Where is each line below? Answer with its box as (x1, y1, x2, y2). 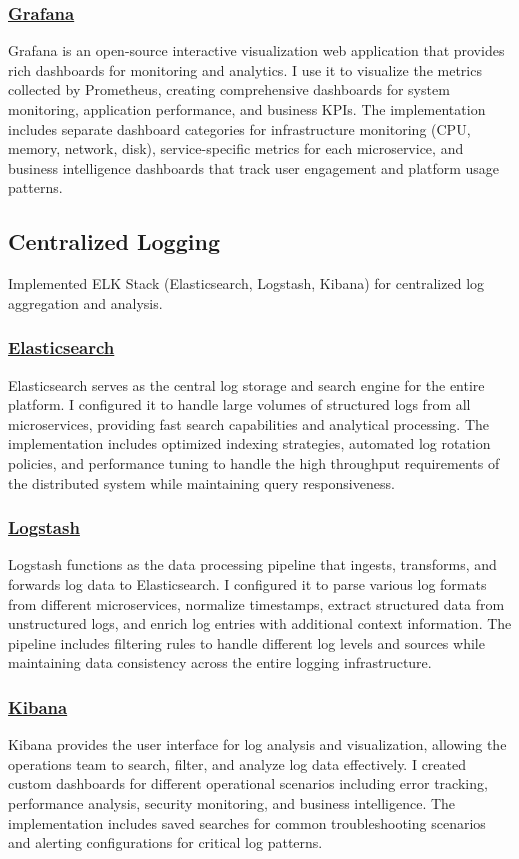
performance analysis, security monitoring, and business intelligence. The (8, 792, 456, 813)
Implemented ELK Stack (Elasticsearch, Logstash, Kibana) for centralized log (8, 273, 485, 294)
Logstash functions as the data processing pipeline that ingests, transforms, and (8, 554, 497, 575)
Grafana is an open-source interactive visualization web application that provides (8, 40, 505, 61)
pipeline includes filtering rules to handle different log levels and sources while (8, 632, 485, 653)
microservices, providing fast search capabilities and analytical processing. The (8, 413, 490, 434)
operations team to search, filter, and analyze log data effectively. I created (8, 753, 466, 774)
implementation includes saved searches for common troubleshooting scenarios (8, 812, 486, 833)
